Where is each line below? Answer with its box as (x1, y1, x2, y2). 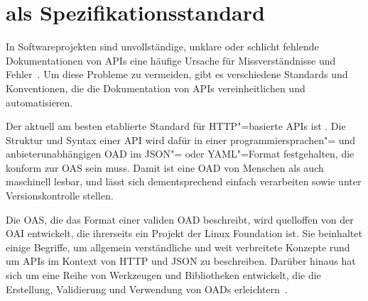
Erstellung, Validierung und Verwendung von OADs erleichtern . (6, 281, 288, 296)
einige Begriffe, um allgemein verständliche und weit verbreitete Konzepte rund (6, 239, 350, 254)
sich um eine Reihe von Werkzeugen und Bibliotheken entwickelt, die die (6, 268, 321, 283)
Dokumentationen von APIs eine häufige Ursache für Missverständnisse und (6, 53, 336, 67)
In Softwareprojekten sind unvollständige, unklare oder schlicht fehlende (6, 39, 319, 54)
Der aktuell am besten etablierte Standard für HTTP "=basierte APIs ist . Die (6, 119, 346, 133)
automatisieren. (6, 94, 73, 109)
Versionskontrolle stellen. (6, 188, 114, 203)
